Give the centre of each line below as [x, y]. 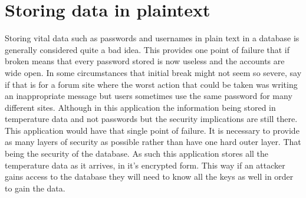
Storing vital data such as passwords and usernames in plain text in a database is [152, 38]
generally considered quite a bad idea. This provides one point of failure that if [147, 49]
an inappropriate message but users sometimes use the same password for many [149, 96]
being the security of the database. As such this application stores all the [137, 154]
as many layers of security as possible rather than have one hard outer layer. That [153, 142]
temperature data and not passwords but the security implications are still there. [151, 119]
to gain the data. [35, 188]
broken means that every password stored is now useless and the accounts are [145, 61]
